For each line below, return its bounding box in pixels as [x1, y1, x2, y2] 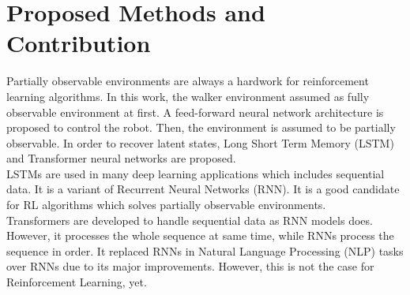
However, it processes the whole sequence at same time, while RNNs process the [6, 227, 394, 244]
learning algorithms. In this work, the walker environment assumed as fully [6, 88, 370, 104]
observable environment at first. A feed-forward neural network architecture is [6, 103, 384, 120]
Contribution [6, 27, 151, 59]
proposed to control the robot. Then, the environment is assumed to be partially [6, 119, 396, 136]
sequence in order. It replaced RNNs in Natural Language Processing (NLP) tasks [6, 242, 404, 259]
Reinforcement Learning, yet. [6, 274, 147, 290]
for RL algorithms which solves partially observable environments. [6, 196, 326, 213]
